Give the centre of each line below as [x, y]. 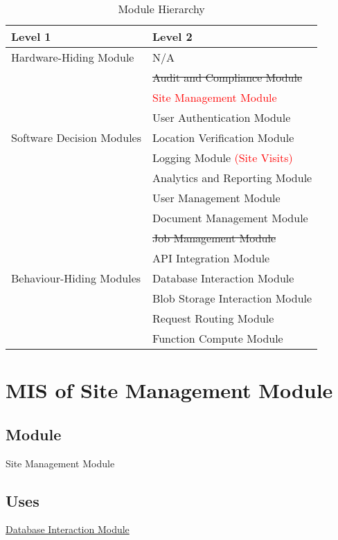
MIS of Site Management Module [169, 390]
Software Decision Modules [77, 137]
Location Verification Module [223, 137]
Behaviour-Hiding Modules [76, 278]
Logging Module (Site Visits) [223, 157]
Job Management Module [214, 238]
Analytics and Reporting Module [232, 178]
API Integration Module [211, 258]
